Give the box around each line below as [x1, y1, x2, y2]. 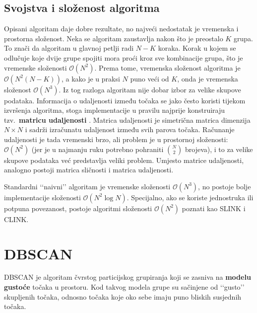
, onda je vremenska [177, 73, 238, 83]
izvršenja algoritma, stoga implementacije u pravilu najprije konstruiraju [4, 105, 225, 115]
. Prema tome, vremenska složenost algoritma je [94, 62, 241, 73]
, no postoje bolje [198, 181, 251, 191]
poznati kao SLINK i [182, 203, 246, 213]
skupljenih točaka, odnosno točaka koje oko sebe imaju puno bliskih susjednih [4, 291, 242, 302]
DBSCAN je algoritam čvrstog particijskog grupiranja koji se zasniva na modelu [4, 272, 251, 282]
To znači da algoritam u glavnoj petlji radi [4, 43, 134, 53]
